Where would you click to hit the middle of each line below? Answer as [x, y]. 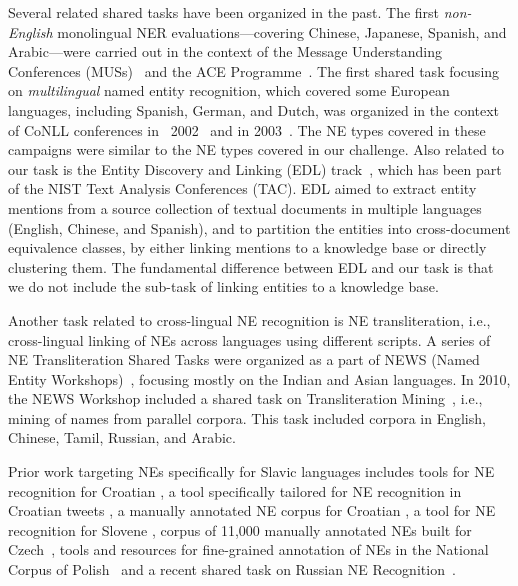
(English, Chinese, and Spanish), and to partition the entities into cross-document [259, 227]
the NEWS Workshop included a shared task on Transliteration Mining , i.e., [245, 398]
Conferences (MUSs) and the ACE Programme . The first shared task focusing [254, 70]
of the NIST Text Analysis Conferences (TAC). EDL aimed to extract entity [242, 188]
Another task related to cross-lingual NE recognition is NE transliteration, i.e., [249, 319]
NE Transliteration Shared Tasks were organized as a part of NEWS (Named [244, 359]
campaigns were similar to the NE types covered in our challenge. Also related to [256, 149]
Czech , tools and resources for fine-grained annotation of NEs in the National [248, 549]
